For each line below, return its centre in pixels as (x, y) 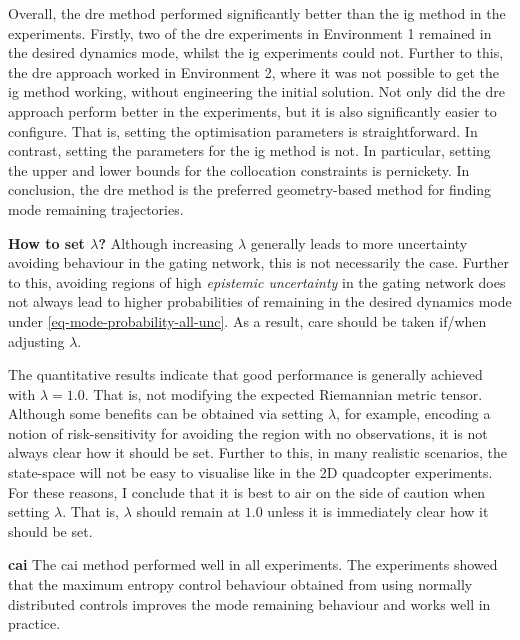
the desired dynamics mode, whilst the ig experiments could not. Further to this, (256, 52)
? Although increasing (166, 242)
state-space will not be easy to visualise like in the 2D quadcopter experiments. (250, 472)
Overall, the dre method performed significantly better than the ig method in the (257, 13)
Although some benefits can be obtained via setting (166, 413)
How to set (46, 242)
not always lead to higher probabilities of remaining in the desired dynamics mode (260, 301)
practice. (34, 623)
